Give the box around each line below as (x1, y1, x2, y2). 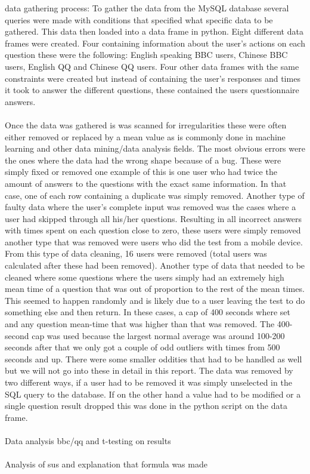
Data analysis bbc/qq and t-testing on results (5, 434, 171, 447)
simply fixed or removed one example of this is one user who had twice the (5, 165, 277, 178)
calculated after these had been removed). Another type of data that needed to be (5, 259, 305, 272)
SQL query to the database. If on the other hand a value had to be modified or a (5, 387, 301, 400)
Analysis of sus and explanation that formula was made (5, 458, 207, 470)
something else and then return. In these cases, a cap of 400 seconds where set (5, 306, 290, 318)
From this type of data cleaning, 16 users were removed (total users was (5, 247, 267, 260)
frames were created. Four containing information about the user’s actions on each (5, 36, 305, 49)
